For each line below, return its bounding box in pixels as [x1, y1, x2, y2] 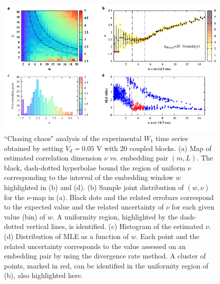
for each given [171, 201, 214, 212]
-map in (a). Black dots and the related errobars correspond [30, 191, 214, 202]
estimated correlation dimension [4, 152, 102, 163]
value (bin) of [4, 211, 45, 221]
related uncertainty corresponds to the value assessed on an [4, 240, 186, 251]
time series [155, 132, 188, 143]
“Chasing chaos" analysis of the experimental [4, 132, 142, 143]
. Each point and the [136, 230, 199, 241]
